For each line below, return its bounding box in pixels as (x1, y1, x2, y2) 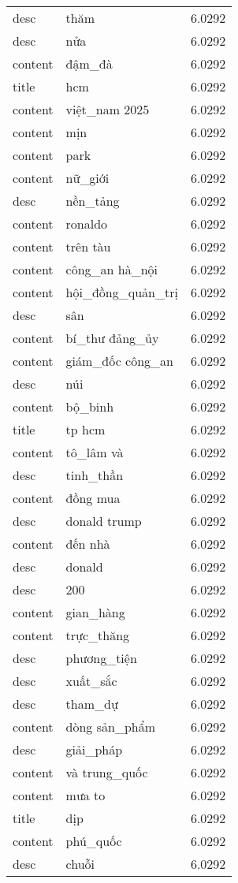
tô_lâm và (65, 443, 124, 461)
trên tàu (65, 237, 111, 255)
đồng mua (65, 489, 121, 507)
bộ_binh (65, 397, 114, 415)
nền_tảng (65, 192, 120, 210)
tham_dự (65, 695, 118, 713)
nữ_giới (65, 169, 110, 187)
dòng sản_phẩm (65, 717, 156, 736)
